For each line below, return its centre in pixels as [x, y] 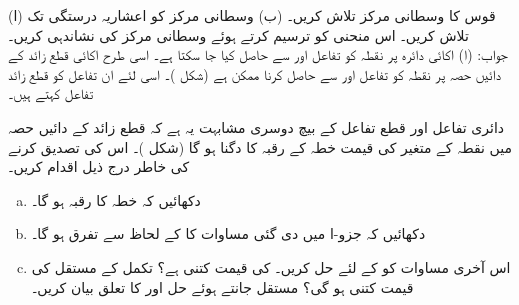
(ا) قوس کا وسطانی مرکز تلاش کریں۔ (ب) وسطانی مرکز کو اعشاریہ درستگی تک [252, 15]
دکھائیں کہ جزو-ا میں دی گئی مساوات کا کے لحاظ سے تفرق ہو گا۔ [228, 233]
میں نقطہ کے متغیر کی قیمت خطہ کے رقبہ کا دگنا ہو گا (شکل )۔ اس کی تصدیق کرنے [260, 146]
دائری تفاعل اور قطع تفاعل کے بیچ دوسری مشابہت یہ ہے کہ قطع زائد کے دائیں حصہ [256, 126]
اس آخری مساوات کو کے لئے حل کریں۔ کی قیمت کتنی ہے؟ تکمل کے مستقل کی [271, 266]
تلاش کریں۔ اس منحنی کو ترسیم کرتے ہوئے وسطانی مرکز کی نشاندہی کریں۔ [238, 34]
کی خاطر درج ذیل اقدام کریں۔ [99, 166]
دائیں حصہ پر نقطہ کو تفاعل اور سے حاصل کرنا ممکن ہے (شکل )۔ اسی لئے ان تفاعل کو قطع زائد [255, 73]
